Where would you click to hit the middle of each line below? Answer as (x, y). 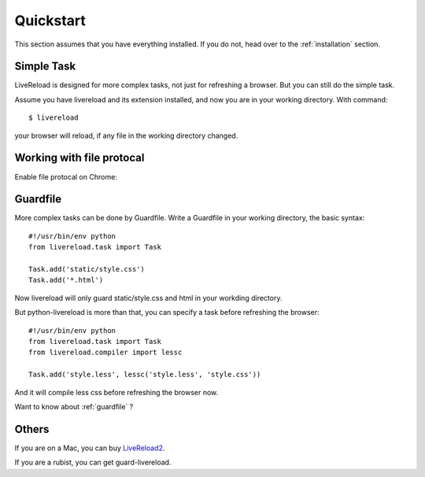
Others (32, 429)
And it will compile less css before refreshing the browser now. (116, 392)
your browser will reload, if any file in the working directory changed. (126, 135)
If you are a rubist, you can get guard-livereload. (93, 462)
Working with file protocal (79, 158)
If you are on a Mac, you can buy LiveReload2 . (90, 448)
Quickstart (50, 20)
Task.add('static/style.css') (87, 269)
